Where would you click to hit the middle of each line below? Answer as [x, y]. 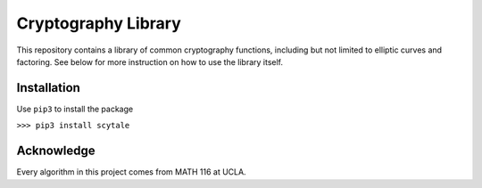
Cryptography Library [99, 23]
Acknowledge [56, 151]
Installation [48, 88]
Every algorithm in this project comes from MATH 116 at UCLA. [131, 172]
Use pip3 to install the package [75, 109]
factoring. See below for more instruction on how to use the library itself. [150, 61]
